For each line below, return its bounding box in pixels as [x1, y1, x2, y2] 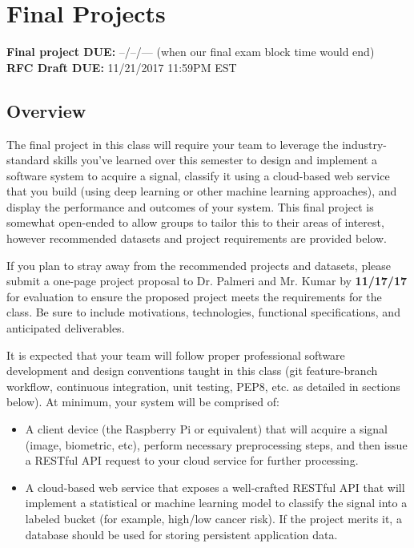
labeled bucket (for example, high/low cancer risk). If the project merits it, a [25, 510, 402, 526]
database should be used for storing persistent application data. [25, 526, 338, 542]
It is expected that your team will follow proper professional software [6, 346, 345, 363]
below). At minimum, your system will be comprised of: [6, 393, 279, 410]
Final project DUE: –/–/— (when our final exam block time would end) [6, 43, 375, 60]
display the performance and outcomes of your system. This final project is [6, 198, 374, 215]
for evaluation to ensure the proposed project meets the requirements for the [6, 288, 382, 304]
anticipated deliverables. [6, 320, 125, 336]
